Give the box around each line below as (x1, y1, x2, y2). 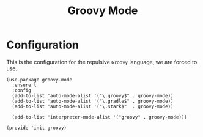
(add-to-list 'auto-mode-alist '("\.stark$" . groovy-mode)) (12, 103, 174, 109)
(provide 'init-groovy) (6, 125, 67, 131)
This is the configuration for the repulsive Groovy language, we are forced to (6, 58, 197, 65)
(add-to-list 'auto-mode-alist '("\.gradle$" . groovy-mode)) (12, 98, 174, 104)
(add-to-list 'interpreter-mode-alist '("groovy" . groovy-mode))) (12, 114, 188, 120)
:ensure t (12, 82, 37, 88)
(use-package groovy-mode (6, 76, 72, 83)
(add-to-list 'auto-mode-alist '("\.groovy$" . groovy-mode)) (12, 92, 174, 98)
